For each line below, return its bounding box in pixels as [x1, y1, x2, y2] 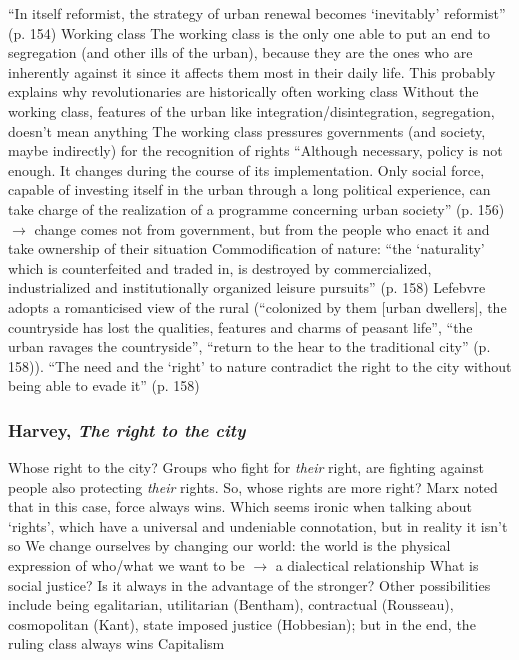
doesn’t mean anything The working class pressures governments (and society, [8, 120, 486, 141]
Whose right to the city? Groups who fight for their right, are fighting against [8, 457, 484, 478]
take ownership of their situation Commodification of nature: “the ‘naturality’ [8, 238, 485, 259]
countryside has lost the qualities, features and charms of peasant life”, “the [8, 316, 473, 337]
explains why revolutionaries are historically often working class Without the [8, 81, 479, 102]
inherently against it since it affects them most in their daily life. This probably [8, 61, 496, 82]
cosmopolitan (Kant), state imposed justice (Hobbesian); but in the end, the [8, 613, 476, 634]
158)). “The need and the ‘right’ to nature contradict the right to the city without [8, 355, 512, 376]
